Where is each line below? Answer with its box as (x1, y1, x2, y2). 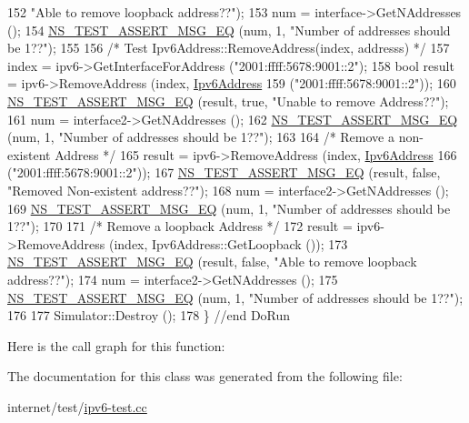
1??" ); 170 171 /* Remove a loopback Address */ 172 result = (7, 217, 353, 236)
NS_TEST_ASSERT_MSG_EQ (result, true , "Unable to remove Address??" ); (7, 91, 449, 110)
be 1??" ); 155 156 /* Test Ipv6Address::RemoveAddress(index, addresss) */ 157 (7, 38, 450, 57)
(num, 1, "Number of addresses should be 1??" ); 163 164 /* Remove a (7, 127, 394, 146)
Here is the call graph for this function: (7, 336, 225, 355)
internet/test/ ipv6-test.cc (7, 397, 147, 416)
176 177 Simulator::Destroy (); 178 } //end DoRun (7, 306, 291, 325)
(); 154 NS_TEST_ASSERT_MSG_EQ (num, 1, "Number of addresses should (7, 20, 451, 39)
